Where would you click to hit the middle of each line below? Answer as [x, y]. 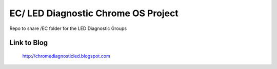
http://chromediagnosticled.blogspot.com [66, 56]
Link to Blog [29, 43]
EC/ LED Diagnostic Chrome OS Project [94, 13]
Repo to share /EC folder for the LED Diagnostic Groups [68, 28]
